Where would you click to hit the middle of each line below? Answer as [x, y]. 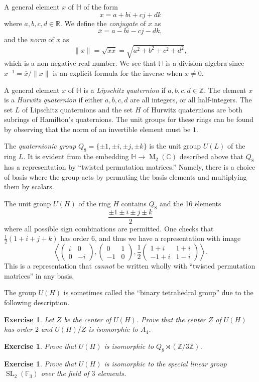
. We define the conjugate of [103, 23]
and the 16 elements [190, 203]
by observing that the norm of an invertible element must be [97, 129]
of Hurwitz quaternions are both [193, 109]
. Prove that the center [171, 319]
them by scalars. [29, 186]
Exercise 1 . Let [29, 319]
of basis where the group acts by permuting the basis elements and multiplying [125, 176]
